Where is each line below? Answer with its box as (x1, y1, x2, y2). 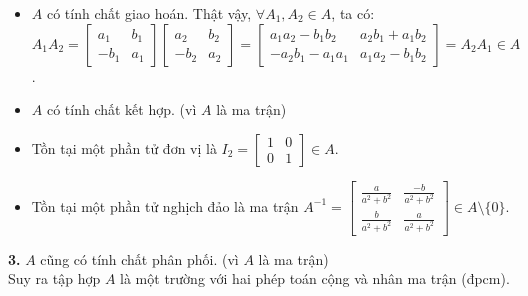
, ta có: (331, 3, 375, 23)
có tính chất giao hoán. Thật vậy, (46, 3, 252, 23)
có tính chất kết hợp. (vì (46, 99, 197, 120)
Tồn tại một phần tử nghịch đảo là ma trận (31, 195, 299, 216)
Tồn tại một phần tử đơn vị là (31, 137, 217, 158)
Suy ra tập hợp (8, 268, 101, 289)
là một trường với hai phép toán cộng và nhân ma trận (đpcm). (120, 268, 510, 289)
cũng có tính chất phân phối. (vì (40, 248, 239, 269)
